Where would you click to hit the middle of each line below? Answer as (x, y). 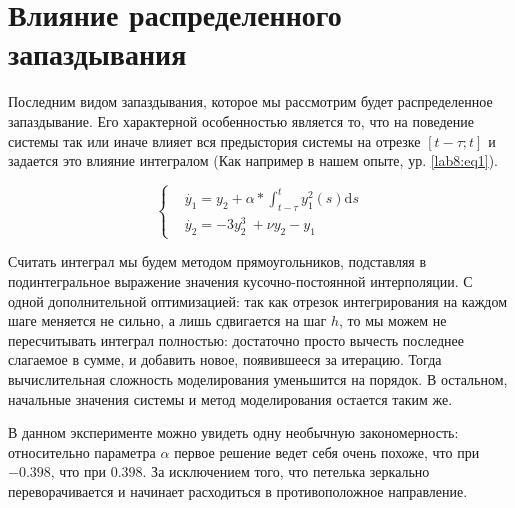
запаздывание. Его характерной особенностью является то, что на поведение (241, 120)
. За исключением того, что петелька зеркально (286, 471)
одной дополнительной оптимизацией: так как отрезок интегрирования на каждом (258, 300)
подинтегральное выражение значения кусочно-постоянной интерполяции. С (240, 281)
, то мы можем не (392, 320)
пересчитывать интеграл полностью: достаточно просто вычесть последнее (236, 339)
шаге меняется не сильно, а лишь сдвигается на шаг (167, 320)
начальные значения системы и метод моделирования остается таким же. (230, 398)
